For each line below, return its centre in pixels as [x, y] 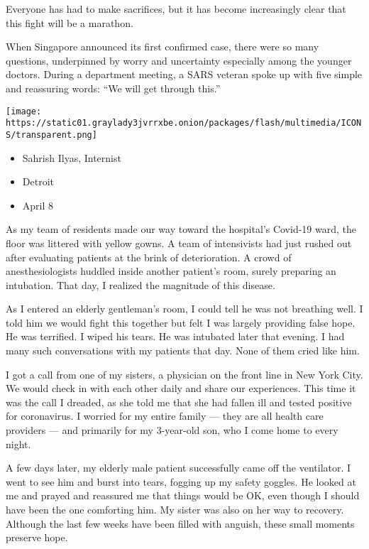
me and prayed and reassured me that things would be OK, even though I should [183, 495]
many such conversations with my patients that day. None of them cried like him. [183, 350]
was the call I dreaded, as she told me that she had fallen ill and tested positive [179, 402]
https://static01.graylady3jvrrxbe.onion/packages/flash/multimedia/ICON [184, 123]
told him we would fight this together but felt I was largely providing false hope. [181, 322]
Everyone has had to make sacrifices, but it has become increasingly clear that [176, 9]
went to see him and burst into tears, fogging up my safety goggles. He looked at [181, 481]
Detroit [38, 181]
